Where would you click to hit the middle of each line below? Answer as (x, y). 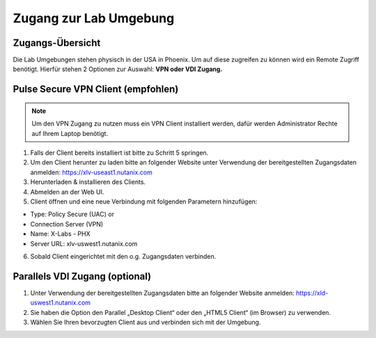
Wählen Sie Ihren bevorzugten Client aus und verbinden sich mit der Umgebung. (146, 322)
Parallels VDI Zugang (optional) (82, 276)
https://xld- (312, 293)
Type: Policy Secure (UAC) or (72, 214)
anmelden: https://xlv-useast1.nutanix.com (91, 172)
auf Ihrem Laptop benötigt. (70, 133)
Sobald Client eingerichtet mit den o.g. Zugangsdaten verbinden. (123, 256)
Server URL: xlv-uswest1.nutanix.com (84, 243)
